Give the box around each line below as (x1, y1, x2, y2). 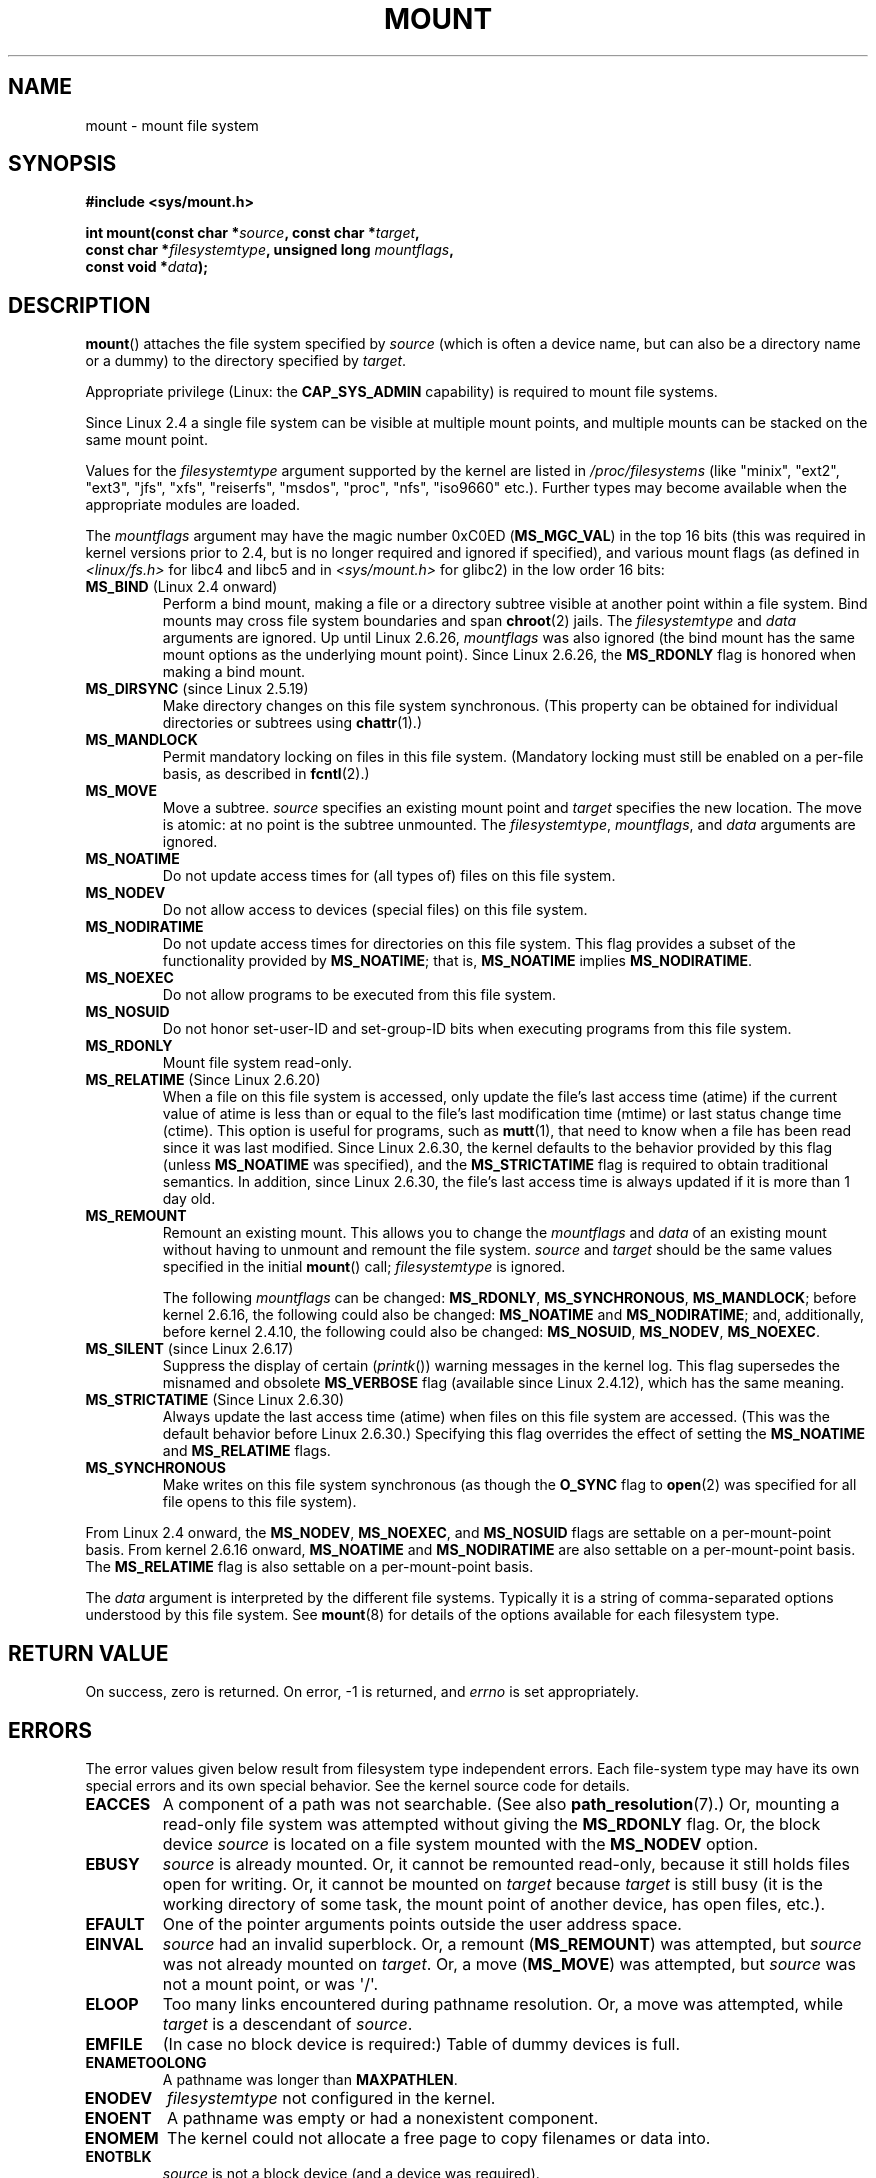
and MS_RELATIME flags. (162, 1442, 331, 1460)
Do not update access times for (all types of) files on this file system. (162, 867, 616, 885)
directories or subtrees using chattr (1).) (162, 714, 422, 732)
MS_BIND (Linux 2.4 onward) (85, 578, 278, 596)
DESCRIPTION (8, 292, 151, 318)
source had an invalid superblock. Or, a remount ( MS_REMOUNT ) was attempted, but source (162, 1933, 862, 1954)
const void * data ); (85, 258, 209, 276)
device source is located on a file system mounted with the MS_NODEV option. (162, 1833, 759, 1854)
